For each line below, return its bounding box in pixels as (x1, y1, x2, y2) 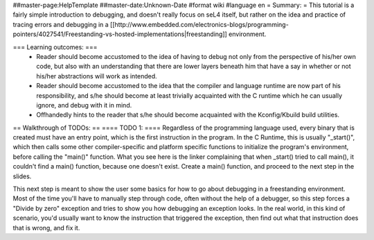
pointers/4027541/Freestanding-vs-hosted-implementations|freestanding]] (12, 30, 228, 38)
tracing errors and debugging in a (12, 20, 109, 28)
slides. (12, 172, 32, 180)
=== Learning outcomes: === (12, 42, 98, 51)
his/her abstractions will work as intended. (36, 71, 157, 80)
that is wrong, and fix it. (12, 223, 80, 232)
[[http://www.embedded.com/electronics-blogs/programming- (109, 20, 289, 28)
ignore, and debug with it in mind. (36, 101, 132, 109)
